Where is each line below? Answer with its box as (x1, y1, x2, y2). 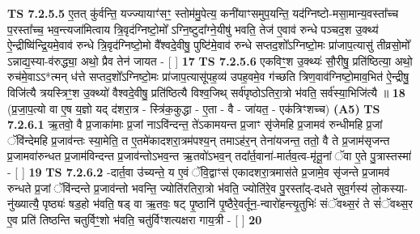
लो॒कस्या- (371, 179, 408, 196)
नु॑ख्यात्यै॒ (7, 195, 39, 212)
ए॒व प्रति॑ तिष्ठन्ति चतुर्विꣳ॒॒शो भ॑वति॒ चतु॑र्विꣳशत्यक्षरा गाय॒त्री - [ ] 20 (7, 211, 262, 228)
